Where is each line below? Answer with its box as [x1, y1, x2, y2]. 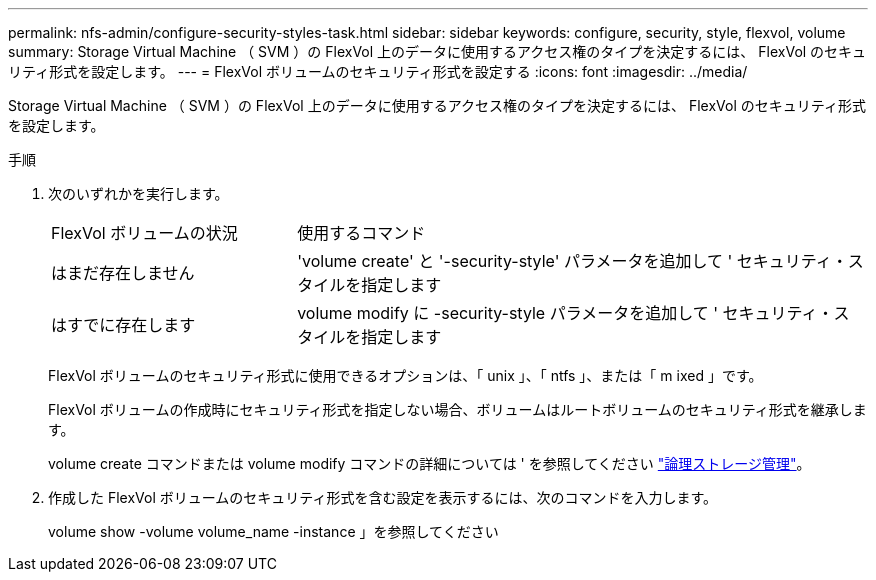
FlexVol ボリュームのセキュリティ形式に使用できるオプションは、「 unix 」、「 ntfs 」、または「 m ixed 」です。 [48, 367, 763, 384]
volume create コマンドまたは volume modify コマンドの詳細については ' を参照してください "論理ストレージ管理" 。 [48, 455, 811, 472]
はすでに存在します [51, 315, 196, 335]
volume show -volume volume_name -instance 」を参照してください [48, 523, 499, 540]
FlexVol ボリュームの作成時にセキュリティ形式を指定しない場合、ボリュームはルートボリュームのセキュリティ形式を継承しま [48, 401, 867, 418]
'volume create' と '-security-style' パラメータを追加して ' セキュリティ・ [297, 251, 848, 271]
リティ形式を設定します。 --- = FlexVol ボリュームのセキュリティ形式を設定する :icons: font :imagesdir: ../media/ [8, 63, 748, 80]
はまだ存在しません [51, 263, 195, 283]
